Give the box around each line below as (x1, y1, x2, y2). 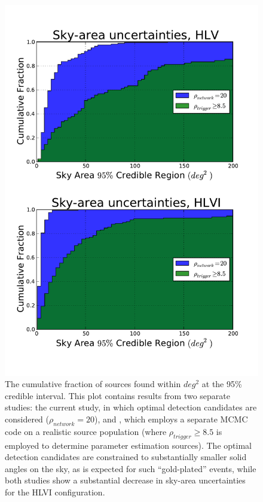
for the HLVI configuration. (5, 485, 105, 498)
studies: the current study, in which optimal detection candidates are (5, 401, 257, 413)
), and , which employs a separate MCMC (94, 413, 248, 425)
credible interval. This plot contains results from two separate (5, 389, 231, 401)
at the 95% (201, 378, 242, 390)
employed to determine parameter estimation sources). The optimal (5, 439, 252, 451)
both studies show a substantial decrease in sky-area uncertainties (5, 474, 246, 486)
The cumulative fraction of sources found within (5, 378, 181, 390)
